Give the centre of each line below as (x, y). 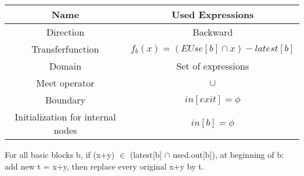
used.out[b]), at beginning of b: (228, 154)
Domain (65, 66)
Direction (65, 32)
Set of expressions (213, 66)
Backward (213, 32)
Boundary (65, 100)
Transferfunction (65, 49)
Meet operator (65, 83)
